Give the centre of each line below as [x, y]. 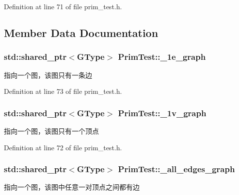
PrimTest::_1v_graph [162, 113]
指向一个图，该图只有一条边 [48, 75]
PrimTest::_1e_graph [162, 57]
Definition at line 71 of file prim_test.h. [63, 6]
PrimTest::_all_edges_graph [176, 169]
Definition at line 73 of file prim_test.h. [63, 91]
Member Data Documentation [81, 32]
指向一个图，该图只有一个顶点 [51, 131]
